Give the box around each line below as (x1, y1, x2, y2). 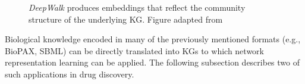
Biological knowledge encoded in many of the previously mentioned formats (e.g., (5, 33, 301, 45)
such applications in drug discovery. (5, 67, 134, 80)
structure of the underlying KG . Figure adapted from (29, 13, 223, 25)
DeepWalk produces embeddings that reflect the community (29, 1, 246, 13)
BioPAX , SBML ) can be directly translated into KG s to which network (5, 44, 264, 57)
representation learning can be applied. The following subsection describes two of (5, 56, 300, 69)
